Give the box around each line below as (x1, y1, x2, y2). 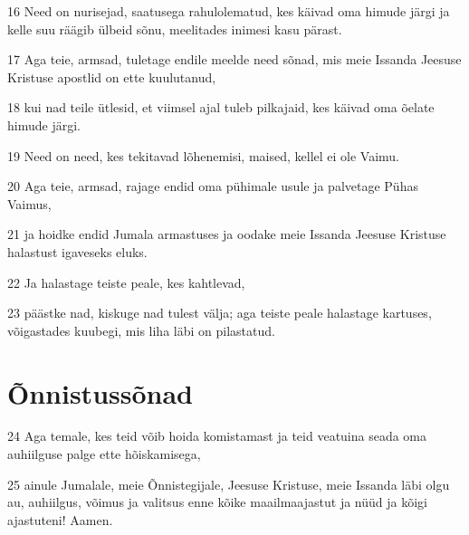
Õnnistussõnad (7, 374, 193, 411)
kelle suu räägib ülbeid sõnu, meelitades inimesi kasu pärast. (7, 19, 342, 38)
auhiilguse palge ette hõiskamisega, (7, 444, 201, 463)
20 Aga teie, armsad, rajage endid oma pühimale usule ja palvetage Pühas (7, 177, 418, 196)
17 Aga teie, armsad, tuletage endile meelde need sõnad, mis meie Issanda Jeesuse (7, 50, 462, 69)
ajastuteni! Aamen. (7, 510, 113, 529)
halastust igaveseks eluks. (7, 242, 148, 261)
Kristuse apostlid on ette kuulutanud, (7, 67, 216, 86)
